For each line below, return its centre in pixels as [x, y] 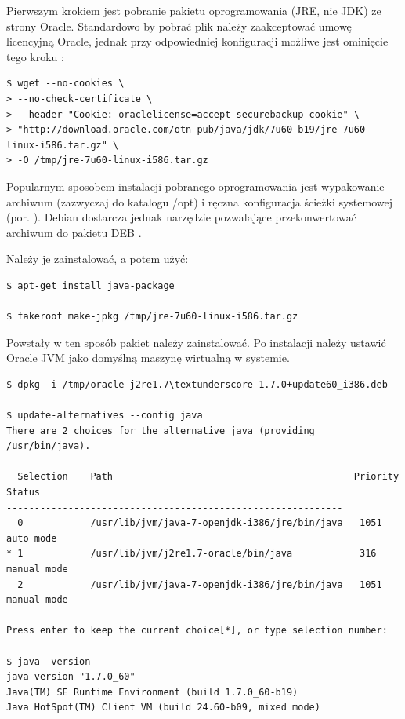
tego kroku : [35, 56]
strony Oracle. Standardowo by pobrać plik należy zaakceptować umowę [179, 26]
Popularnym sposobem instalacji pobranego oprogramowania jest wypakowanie [195, 186]
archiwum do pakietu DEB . [74, 232]
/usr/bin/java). [49, 446]
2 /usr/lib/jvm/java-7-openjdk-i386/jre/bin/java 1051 [200, 584]
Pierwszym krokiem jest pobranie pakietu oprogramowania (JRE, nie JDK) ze [194, 10]
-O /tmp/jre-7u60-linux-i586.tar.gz [113, 161]
